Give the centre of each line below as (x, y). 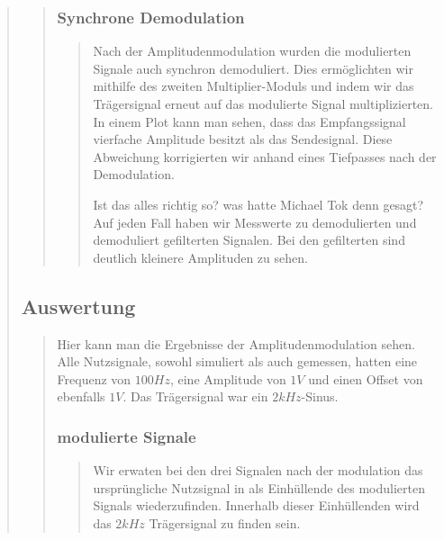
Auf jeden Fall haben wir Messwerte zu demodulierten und (255, 222)
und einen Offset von (366, 378)
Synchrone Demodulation (151, 17)
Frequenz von (94, 378)
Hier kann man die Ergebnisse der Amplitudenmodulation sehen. (236, 343)
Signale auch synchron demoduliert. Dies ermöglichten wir (253, 68)
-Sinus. (320, 396)
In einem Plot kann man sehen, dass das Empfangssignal (249, 121)
